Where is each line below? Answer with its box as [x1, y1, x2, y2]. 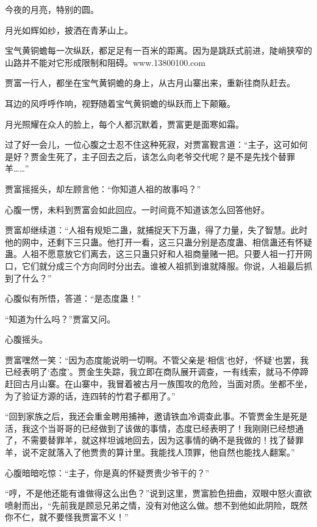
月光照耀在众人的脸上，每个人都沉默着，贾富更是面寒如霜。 [5, 117, 244, 130]
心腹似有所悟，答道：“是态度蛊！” [5, 292, 141, 305]
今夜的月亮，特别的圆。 [5, 3, 99, 15]
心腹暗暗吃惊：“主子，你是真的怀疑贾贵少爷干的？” [5, 466, 210, 479]
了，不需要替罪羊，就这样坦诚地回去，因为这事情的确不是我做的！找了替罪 [5, 434, 304, 446]
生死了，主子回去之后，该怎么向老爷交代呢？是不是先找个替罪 [47, 150, 295, 162]
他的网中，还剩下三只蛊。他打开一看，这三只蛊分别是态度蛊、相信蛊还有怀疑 [5, 235, 312, 248]
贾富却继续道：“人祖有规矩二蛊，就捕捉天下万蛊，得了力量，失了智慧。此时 [5, 224, 308, 236]
